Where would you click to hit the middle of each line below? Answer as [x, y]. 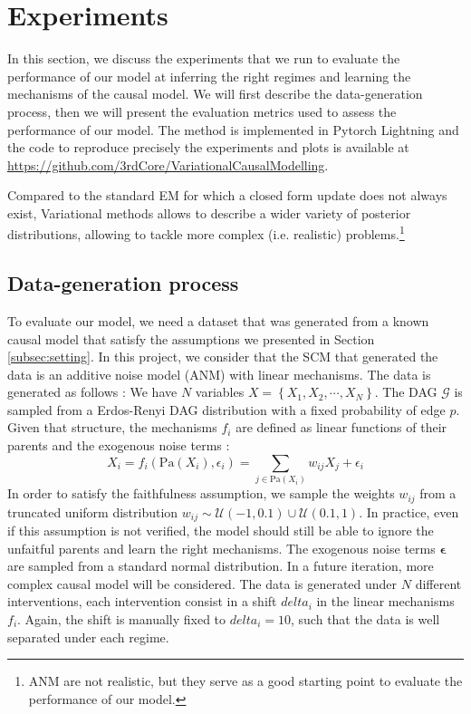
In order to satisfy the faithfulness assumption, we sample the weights [201, 493]
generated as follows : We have [92, 392]
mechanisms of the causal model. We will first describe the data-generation [215, 94]
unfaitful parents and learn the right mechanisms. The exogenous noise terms [221, 548]
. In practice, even [409, 511]
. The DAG [406, 392]
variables [220, 392]
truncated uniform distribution [93, 511]
